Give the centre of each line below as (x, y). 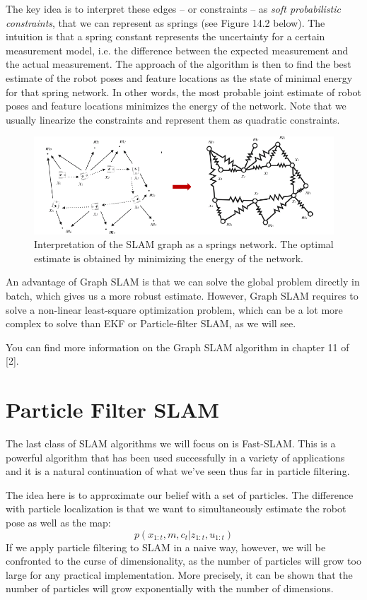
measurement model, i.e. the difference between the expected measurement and (177, 50)
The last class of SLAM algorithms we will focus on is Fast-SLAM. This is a (171, 443)
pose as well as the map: (58, 523)
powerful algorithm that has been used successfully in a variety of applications (175, 457)
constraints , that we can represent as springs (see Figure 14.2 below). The (165, 22)
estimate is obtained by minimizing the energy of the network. (169, 258)
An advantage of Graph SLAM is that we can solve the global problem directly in (183, 282)
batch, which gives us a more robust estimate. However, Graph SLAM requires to (182, 295)
